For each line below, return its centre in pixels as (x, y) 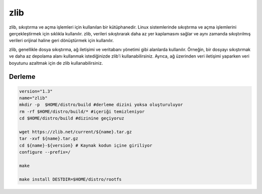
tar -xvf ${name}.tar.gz (49, 139)
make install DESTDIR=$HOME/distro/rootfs (70, 179)
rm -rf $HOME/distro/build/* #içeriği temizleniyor (82, 112)
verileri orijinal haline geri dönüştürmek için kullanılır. (61, 41)
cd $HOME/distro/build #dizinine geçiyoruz (72, 118)
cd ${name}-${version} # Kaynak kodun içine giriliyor (86, 145)
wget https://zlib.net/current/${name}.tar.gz (75, 132)
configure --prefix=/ (45, 152)
